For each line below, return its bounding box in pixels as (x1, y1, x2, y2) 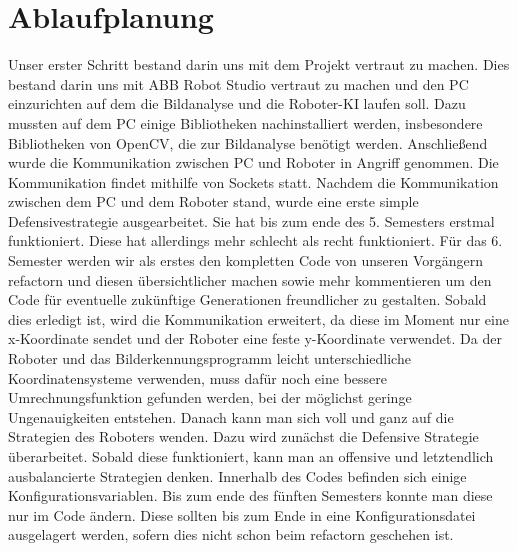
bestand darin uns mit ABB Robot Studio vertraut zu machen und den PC (8, 73, 469, 94)
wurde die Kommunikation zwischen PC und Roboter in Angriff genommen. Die (8, 152, 499, 173)
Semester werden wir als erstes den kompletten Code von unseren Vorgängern (8, 250, 484, 271)
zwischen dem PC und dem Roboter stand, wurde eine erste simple (8, 191, 419, 212)
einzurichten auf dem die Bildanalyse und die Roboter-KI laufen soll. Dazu (8, 93, 466, 114)
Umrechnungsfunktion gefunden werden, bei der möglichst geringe (8, 387, 412, 408)
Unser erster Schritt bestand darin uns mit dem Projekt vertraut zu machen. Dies (8, 54, 510, 75)
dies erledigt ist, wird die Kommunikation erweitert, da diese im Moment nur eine (8, 308, 509, 329)
